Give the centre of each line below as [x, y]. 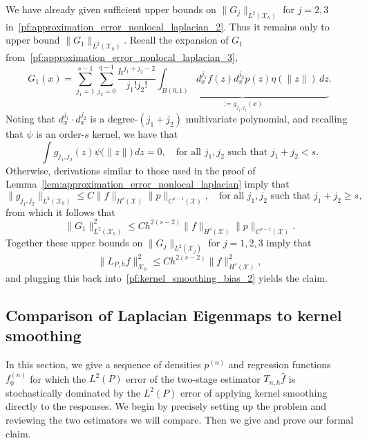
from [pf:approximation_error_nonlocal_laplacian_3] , [122, 57]
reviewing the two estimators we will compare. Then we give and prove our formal [180, 420]
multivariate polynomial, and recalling [266, 119]
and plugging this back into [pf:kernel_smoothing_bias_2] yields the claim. [167, 277]
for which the [58, 378]
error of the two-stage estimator [193, 378]
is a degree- [114, 119]
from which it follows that [60, 211]
